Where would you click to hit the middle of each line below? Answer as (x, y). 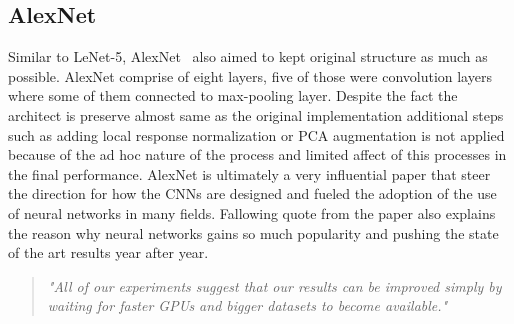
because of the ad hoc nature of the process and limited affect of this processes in (257, 154)
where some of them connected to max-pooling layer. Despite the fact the (233, 95)
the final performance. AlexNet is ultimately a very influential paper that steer (249, 173)
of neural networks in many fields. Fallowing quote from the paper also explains (252, 212)
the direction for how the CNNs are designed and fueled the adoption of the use (252, 193)
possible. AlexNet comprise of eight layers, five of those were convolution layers (250, 75)
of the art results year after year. (108, 252)
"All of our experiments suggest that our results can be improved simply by (274, 285)
